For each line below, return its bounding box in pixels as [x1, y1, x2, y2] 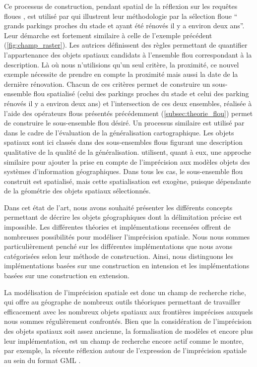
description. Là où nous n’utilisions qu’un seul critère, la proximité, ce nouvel [4, 59, 239, 69]
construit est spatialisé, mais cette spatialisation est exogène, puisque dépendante [4, 176, 251, 186]
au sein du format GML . [4, 355, 81, 365]
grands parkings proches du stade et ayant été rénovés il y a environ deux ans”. [4, 20, 245, 31]
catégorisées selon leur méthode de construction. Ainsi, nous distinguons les [4, 250, 234, 261]
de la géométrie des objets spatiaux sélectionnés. [4, 185, 151, 196]
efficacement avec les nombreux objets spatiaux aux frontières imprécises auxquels [4, 306, 253, 316]
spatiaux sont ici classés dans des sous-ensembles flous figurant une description [4, 137, 243, 147]
